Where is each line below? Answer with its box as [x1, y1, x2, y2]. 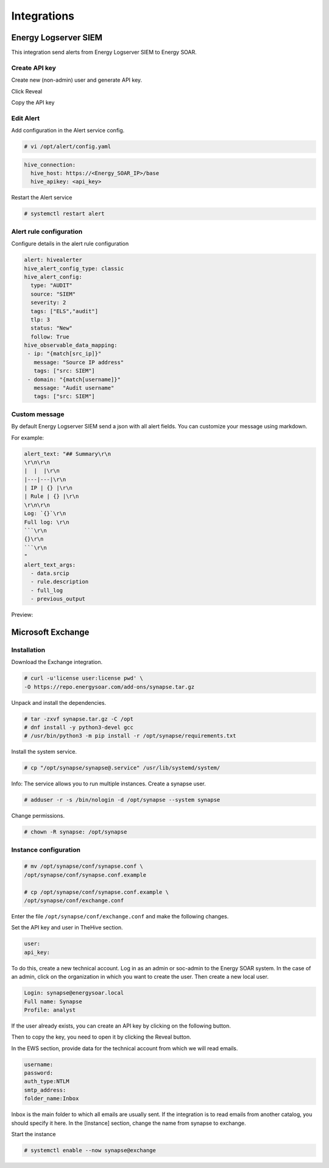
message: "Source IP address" [34, 359, 124, 366]
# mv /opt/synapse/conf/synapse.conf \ [24, 863, 143, 870]
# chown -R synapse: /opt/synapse [24, 829, 127, 835]
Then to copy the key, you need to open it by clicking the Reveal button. [11, 1033, 191, 1040]
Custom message [11, 409, 65, 418]
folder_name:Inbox [24, 1095, 79, 1102]
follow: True [30, 333, 69, 340]
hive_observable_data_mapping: [24, 342, 118, 349]
